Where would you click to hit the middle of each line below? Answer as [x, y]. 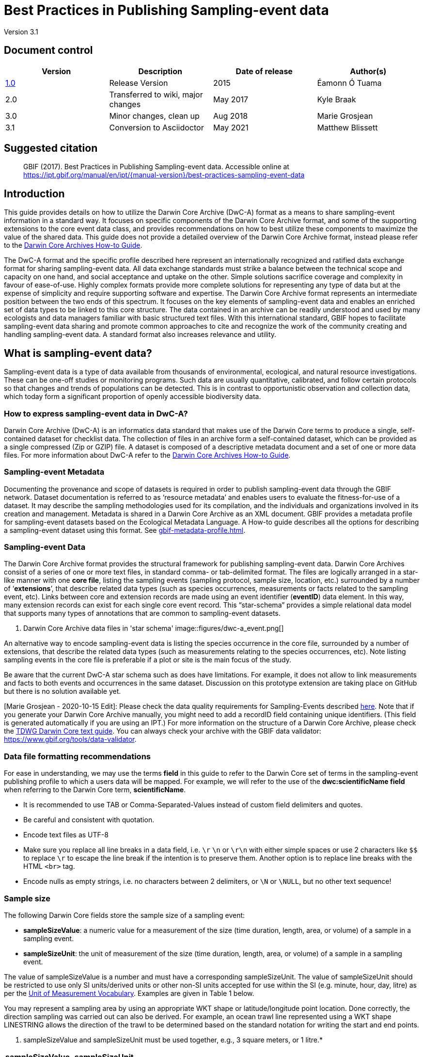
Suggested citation [51, 148]
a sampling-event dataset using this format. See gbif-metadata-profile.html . [125, 530]
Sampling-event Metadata [54, 472]
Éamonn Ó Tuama [349, 83]
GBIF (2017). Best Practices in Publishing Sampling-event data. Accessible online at [156, 167]
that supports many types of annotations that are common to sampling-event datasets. [142, 613]
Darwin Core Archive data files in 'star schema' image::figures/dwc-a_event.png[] [154, 628]
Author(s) [368, 71]
